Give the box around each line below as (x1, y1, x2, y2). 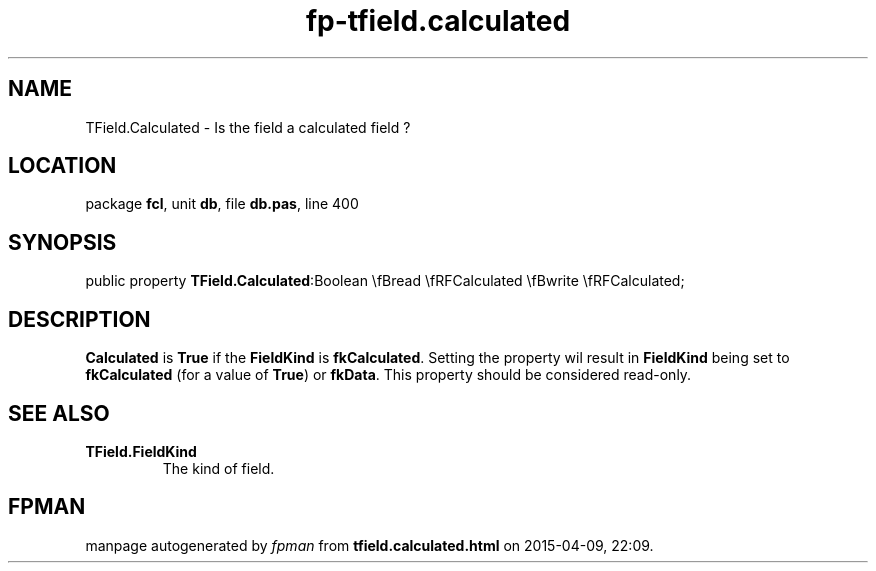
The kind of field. (162, 459, 275, 477)
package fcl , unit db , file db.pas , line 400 (85, 195, 359, 213)
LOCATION (8, 153, 117, 179)
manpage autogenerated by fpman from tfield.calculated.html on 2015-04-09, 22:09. (85, 536, 654, 554)
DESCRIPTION (8, 306, 151, 332)
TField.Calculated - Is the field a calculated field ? (85, 118, 411, 136)
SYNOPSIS (8, 229, 117, 255)
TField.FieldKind (85, 442, 197, 460)
